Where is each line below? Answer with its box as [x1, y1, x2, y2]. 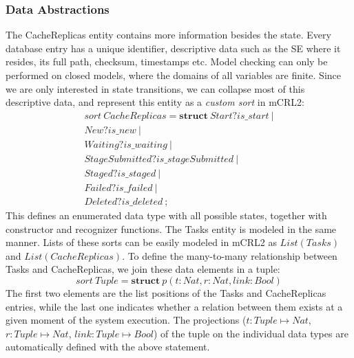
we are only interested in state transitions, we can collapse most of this [6, 81, 305, 96]
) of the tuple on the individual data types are [154, 326, 348, 340]
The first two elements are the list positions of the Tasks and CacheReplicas [6, 285, 326, 300]
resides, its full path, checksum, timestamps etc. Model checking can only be [6, 54, 328, 69]
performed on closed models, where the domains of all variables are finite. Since [6, 68, 341, 82]
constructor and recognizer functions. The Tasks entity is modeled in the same [6, 221, 337, 236]
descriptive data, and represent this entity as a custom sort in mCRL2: [6, 95, 304, 109]
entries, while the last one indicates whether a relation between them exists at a [6, 299, 343, 313]
